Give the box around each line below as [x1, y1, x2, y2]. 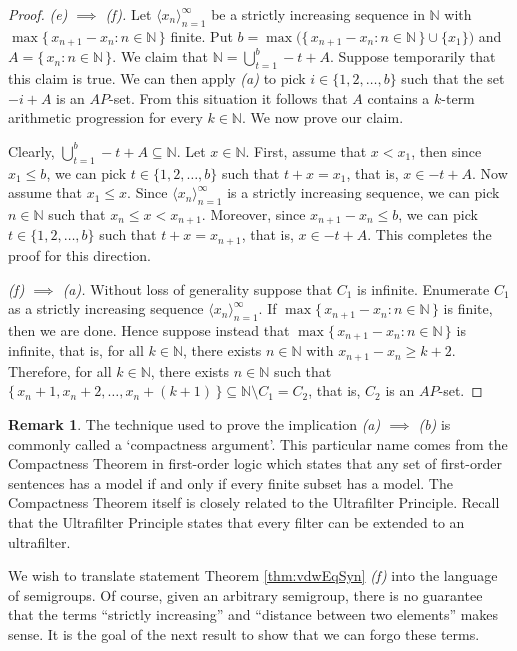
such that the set [401, 68, 505, 89]
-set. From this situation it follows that [109, 87, 348, 108]
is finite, [443, 298, 493, 319]
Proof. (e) [8, 4, 68, 24]
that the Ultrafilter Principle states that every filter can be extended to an [8, 511, 465, 532]
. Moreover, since [201, 204, 306, 225]
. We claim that [112, 46, 209, 67]
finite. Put [170, 25, 233, 46]
